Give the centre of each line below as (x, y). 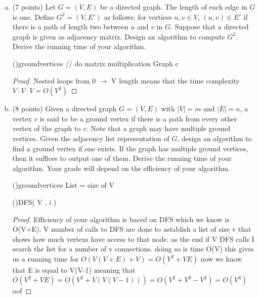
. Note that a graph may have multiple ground (158, 128)
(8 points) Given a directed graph (64, 109)
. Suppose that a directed (209, 27)
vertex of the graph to (47, 128)
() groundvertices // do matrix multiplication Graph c (95, 63)
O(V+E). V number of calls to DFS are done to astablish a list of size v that (132, 229)
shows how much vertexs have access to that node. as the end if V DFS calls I (133, 239)
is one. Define (33, 16)
